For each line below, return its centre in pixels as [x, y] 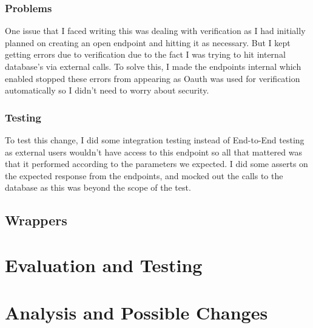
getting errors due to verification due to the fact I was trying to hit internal [145, 54]
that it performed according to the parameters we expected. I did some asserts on [156, 164]
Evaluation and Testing [104, 265]
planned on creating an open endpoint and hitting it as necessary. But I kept [148, 42]
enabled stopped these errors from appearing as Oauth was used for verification [153, 78]
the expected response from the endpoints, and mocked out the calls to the [144, 175]
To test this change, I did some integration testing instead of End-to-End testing [155, 140]
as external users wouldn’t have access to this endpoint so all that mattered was [153, 152]
